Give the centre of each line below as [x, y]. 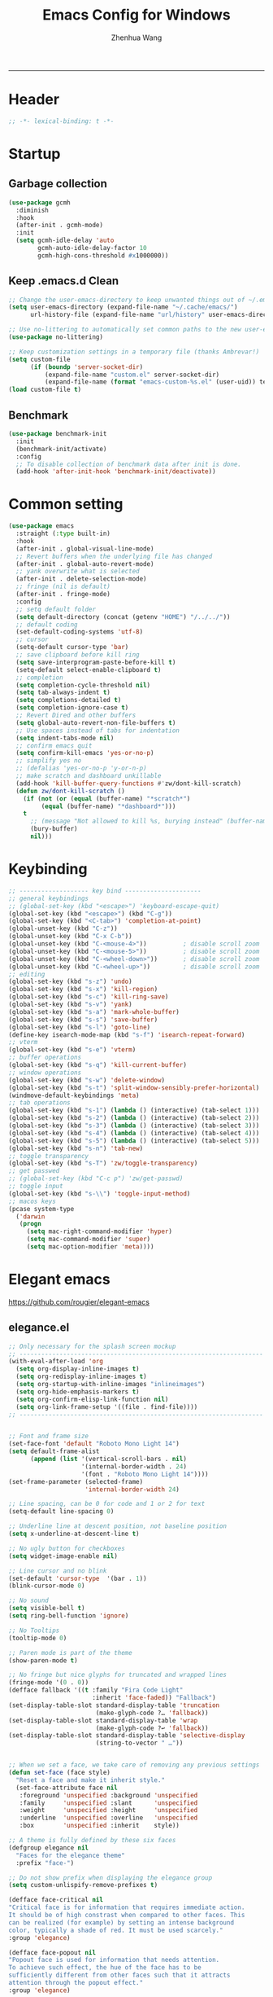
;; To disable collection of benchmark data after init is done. [129, 464]
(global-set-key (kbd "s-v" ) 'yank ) [70, 1004]
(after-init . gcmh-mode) [60, 226]
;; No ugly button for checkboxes [67, 1548]
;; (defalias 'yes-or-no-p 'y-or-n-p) [82, 768]
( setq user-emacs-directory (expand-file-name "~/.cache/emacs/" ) [123, 307]
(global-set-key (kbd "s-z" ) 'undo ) [70, 982]
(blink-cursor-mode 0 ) [47, 1586]
